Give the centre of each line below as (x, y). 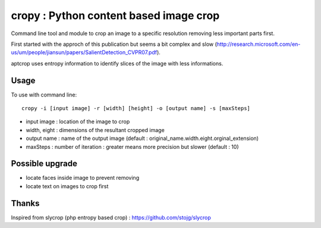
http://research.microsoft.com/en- (259, 44)
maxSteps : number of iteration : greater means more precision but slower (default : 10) (132, 146)
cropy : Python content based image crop (115, 15)
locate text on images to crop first (67, 186)
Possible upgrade (44, 164)
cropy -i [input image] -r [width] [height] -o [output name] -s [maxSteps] (136, 108)
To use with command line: (44, 95)
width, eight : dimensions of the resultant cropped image (95, 130)
